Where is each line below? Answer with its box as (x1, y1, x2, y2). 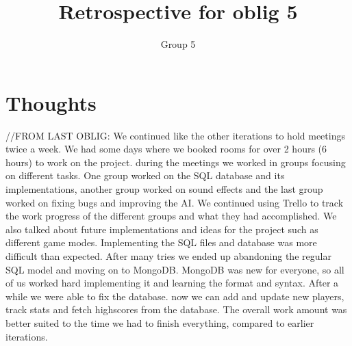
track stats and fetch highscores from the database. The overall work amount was (5, 302, 347, 317)
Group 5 (160, 37, 196, 51)
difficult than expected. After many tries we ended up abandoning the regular (5, 249, 331, 263)
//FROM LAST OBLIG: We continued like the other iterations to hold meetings (5, 128, 345, 142)
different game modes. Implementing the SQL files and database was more (5, 235, 317, 250)
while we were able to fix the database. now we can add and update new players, (5, 289, 344, 303)
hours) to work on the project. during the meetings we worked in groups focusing (5, 155, 346, 169)
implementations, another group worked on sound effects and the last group (5, 182, 323, 196)
